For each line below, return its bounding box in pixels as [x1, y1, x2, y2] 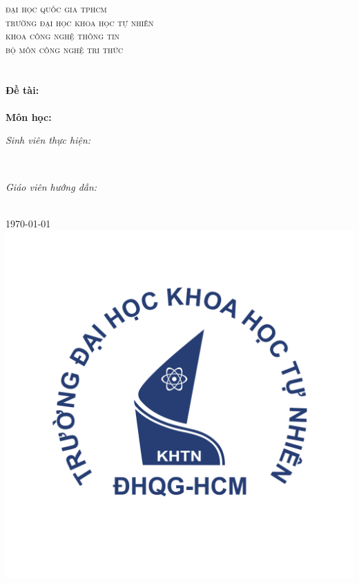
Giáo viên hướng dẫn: [6, 179, 97, 194]
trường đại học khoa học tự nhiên [6, 15, 154, 29]
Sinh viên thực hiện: [6, 133, 91, 147]
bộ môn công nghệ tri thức [6, 41, 124, 56]
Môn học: [6, 109, 52, 124]
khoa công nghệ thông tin [6, 28, 120, 43]
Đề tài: [6, 82, 39, 97]
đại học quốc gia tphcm [6, 1, 107, 15]
